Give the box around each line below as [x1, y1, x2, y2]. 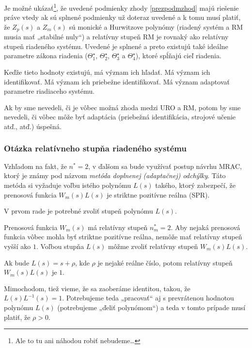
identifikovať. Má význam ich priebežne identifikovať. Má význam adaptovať [4, 76, 230, 86]
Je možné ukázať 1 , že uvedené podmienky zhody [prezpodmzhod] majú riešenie [4, 1, 239, 13]
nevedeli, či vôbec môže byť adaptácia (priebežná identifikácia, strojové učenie [4, 112, 236, 122]
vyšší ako [4, 241, 31, 251]
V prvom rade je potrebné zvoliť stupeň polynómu [4, 206, 153, 216]
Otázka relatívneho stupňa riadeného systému [4, 142, 187, 154]
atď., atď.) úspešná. [4, 121, 62, 132]
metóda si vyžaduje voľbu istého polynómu [4, 180, 131, 190]
